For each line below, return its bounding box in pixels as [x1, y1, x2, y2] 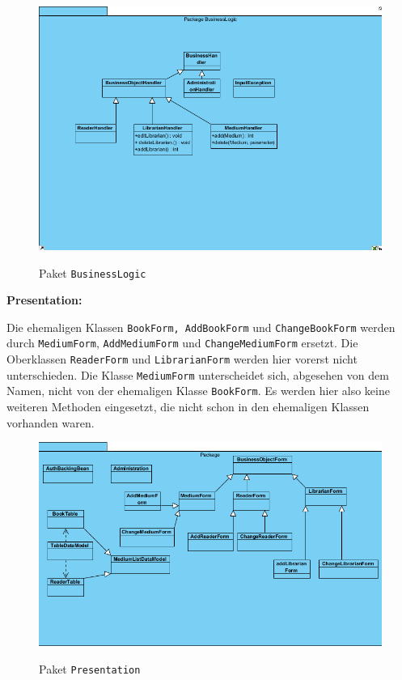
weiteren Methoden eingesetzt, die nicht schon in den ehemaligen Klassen [6, 398, 370, 415]
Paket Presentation [39, 660, 141, 677]
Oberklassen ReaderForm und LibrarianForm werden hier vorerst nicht [6, 351, 358, 368]
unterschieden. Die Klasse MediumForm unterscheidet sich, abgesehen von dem [6, 366, 389, 383]
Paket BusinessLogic [39, 264, 146, 281]
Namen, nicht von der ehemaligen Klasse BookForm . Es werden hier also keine [6, 382, 390, 399]
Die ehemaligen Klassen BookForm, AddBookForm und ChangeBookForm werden [6, 318, 396, 335]
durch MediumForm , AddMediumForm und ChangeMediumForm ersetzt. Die [6, 334, 358, 351]
